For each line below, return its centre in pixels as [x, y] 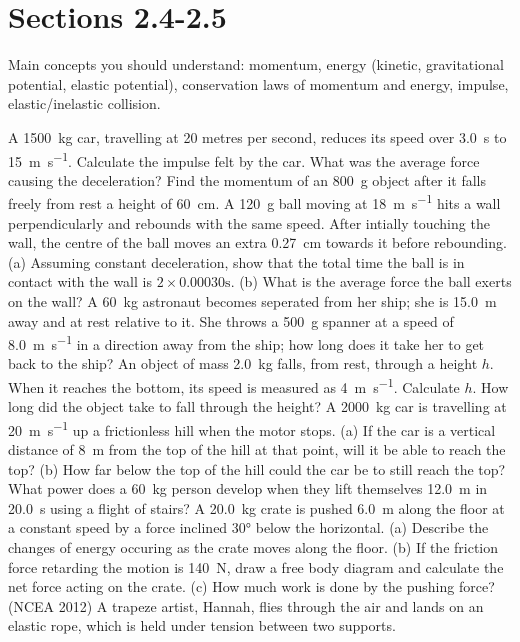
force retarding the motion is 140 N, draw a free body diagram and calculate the [256, 566]
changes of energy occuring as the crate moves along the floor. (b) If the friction [253, 547]
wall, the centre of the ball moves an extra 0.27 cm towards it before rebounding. [257, 242]
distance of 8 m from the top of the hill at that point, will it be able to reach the [257, 449]
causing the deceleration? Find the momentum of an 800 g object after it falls [247, 179]
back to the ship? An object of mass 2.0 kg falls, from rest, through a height [243, 363]
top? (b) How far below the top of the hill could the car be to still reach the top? [257, 468]
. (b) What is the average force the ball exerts [371, 281]
